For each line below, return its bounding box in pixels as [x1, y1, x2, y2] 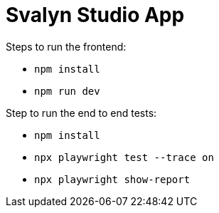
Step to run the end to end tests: [6, 106, 157, 119]
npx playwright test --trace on [34, 151, 214, 163]
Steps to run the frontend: [6, 40, 127, 53]
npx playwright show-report [34, 173, 191, 185]
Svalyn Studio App [6, 3, 185, 27]
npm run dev [34, 85, 100, 97]
